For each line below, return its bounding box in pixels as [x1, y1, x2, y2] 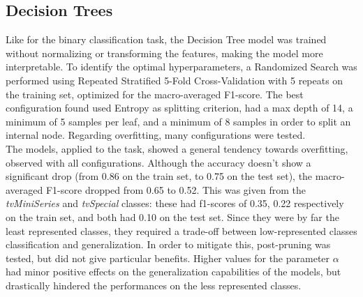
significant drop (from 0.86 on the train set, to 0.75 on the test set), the [6, 169, 313, 183]
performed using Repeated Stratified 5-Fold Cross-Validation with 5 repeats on [6, 73, 343, 87]
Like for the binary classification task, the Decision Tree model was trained [6, 32, 327, 47]
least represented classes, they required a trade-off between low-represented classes [6, 223, 357, 238]
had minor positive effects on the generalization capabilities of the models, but [6, 264, 341, 279]
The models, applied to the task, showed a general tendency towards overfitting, [6, 141, 348, 155]
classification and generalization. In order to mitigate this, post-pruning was [6, 237, 331, 252]
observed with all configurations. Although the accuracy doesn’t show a [6, 155, 311, 169]
